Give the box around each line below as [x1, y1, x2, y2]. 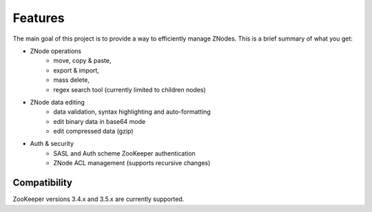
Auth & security [30, 140, 74, 148]
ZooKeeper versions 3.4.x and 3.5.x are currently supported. [12, 195, 185, 203]
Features [12, 10, 65, 25]
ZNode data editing [30, 98, 85, 106]
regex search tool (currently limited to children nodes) [53, 85, 206, 94]
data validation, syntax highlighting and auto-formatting [53, 107, 211, 116]
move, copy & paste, [53, 56, 112, 65]
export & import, [53, 66, 100, 74]
